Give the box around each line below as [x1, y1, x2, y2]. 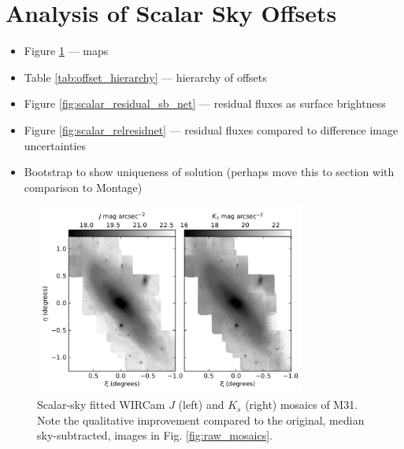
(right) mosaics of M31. [245, 396, 358, 413]
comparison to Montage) [24, 178, 143, 195]
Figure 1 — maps [24, 42, 109, 59]
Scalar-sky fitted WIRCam [37, 396, 165, 413]
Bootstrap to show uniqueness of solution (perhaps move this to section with [24, 164, 395, 180]
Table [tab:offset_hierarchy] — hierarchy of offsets [24, 68, 267, 85]
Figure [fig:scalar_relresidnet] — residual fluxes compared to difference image [24, 121, 398, 138]
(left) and [178, 396, 224, 413]
